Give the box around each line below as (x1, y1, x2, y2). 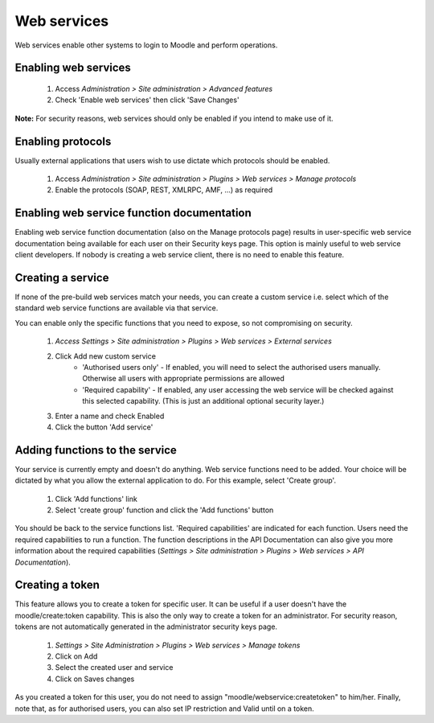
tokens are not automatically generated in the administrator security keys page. (14, 622, 277, 631)
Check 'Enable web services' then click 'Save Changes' (55, 95, 240, 105)
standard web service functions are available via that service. (14, 303, 219, 313)
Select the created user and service (55, 663, 174, 672)
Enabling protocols (14, 134, 112, 148)
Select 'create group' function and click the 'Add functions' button (55, 505, 274, 515)
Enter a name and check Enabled (55, 411, 165, 421)
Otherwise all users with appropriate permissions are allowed (82, 374, 285, 384)
